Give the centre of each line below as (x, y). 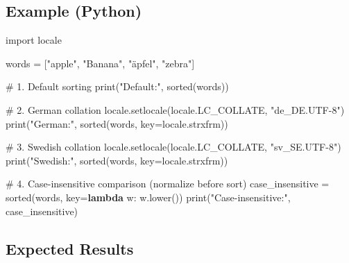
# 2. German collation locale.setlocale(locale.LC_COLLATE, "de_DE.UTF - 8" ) (175, 109)
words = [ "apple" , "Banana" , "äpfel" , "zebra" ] (100, 63)
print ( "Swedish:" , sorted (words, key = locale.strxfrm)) (117, 160)
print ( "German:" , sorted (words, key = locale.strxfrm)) (117, 123)
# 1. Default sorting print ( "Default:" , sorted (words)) (117, 86)
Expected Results (70, 248)
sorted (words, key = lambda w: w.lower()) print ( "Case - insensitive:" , (148, 197)
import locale (34, 40)
